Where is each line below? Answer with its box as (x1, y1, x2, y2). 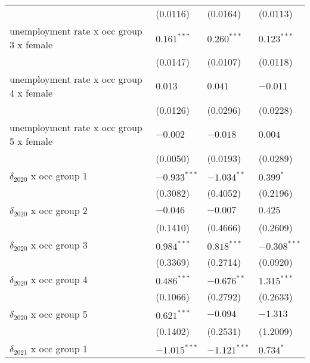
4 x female (10, 86, 52, 100)
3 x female (10, 38, 52, 51)
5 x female (10, 134, 52, 148)
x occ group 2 (30, 203, 88, 217)
